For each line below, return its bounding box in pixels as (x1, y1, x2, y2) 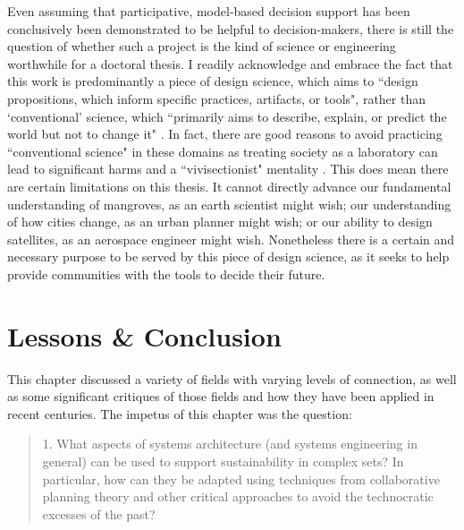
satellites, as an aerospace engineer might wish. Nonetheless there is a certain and (7, 229, 455, 248)
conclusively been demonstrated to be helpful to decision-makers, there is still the (7, 19, 454, 38)
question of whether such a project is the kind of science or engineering (7, 37, 396, 56)
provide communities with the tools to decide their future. (7, 264, 325, 283)
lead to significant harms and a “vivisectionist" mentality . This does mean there (7, 159, 449, 178)
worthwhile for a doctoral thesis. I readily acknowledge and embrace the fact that (7, 54, 453, 73)
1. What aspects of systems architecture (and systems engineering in (42, 434, 418, 453)
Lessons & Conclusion (7, 317, 282, 354)
